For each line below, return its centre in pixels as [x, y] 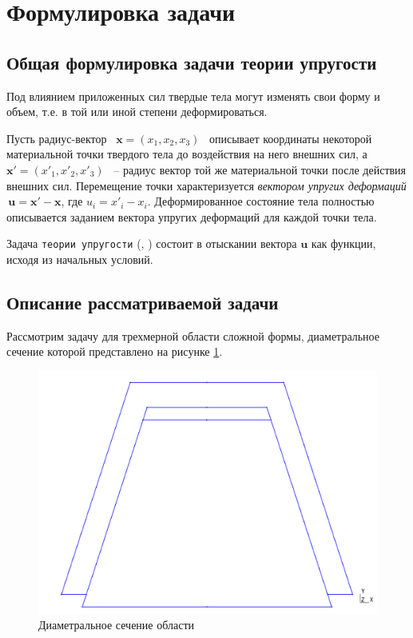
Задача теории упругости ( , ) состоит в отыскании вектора [152, 243]
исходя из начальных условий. [80, 259]
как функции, [344, 243]
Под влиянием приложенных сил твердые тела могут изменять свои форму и [193, 96]
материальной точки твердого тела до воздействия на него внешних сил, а [187, 154]
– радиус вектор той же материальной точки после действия [260, 169]
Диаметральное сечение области [117, 625]
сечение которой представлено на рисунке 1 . [115, 351]
